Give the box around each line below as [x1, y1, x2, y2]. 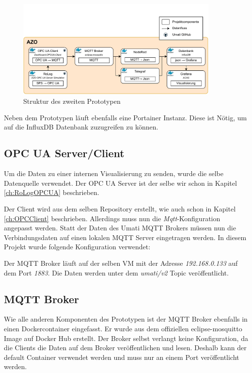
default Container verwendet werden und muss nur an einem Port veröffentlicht [4, 352, 239, 362]
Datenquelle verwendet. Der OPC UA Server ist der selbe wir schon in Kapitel [4, 178, 237, 188]
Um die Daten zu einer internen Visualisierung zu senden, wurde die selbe [4, 168, 223, 178]
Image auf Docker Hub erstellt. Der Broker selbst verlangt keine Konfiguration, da [4, 333, 248, 343]
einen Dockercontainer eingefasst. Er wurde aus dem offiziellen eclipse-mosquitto [4, 324, 242, 333]
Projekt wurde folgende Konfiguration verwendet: [4, 242, 151, 252]
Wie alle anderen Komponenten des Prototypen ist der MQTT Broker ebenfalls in [4, 314, 248, 324]
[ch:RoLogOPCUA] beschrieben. [4, 187, 99, 197]
